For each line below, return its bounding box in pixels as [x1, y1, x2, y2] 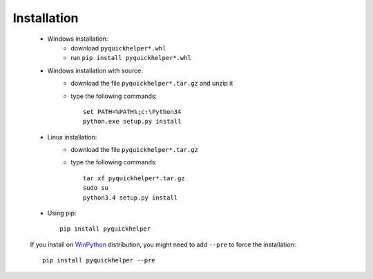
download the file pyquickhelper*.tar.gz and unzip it [70, 79, 233, 88]
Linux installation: [47, 133, 97, 141]
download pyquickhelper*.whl [70, 44, 166, 52]
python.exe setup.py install [83, 117, 182, 126]
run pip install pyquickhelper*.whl [70, 54, 191, 62]
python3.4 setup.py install [83, 193, 178, 202]
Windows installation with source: [47, 66, 143, 75]
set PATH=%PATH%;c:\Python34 [83, 108, 182, 115]
